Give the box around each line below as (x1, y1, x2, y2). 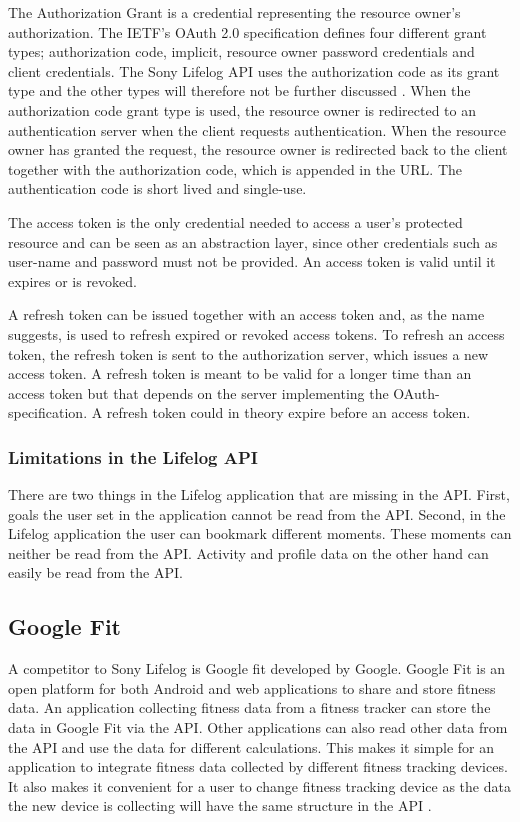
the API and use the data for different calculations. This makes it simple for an (8, 736, 495, 757)
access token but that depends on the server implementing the (8, 382, 389, 403)
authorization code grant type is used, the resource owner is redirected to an (8, 99, 477, 120)
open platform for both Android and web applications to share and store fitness (8, 677, 496, 698)
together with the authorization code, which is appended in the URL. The (8, 158, 463, 179)
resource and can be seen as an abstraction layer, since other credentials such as (8, 231, 498, 252)
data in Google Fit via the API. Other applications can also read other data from (8, 717, 508, 738)
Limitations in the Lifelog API (8, 444, 258, 469)
